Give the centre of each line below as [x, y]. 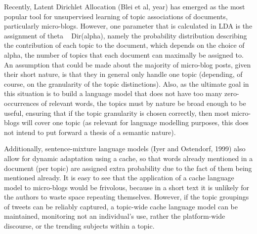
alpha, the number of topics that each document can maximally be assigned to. [124, 54]
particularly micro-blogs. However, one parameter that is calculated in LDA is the [128, 26]
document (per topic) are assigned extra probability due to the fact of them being [128, 168]
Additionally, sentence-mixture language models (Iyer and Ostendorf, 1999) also [125, 149]
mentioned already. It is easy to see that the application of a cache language [119, 178]
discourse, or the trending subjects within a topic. [79, 226]
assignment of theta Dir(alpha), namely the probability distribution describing [126, 35]
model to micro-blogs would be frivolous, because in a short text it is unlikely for [127, 187]
